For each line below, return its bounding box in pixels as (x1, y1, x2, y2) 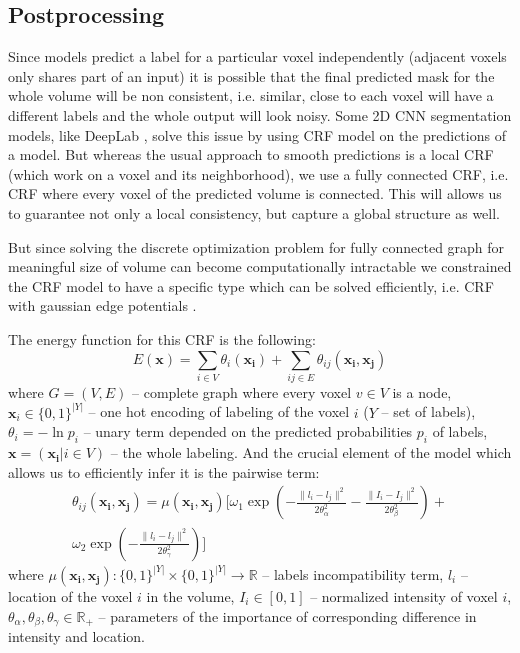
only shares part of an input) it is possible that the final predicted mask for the (8, 65, 495, 86)
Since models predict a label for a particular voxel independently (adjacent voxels (8, 46, 507, 67)
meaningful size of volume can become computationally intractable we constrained (8, 256, 512, 277)
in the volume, (146, 585, 235, 606)
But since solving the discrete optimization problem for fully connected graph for (8, 236, 505, 257)
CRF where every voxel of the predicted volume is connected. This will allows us (8, 183, 502, 204)
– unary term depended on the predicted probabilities (83, 421, 413, 442)
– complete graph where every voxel (132, 381, 352, 402)
